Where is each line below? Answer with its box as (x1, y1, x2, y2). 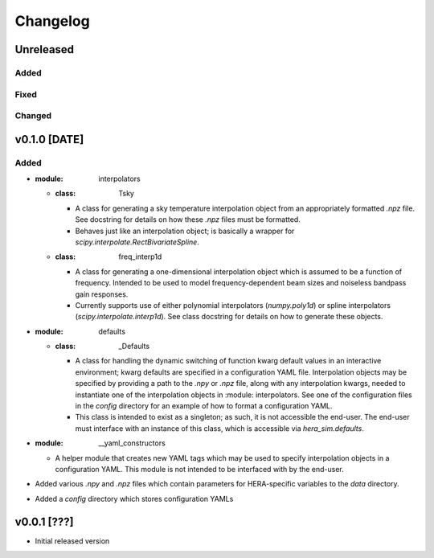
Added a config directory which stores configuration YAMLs (35, 494, 234, 503)
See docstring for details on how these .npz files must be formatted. (75, 215, 301, 224)
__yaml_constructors (98, 438, 166, 448)
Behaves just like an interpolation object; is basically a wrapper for (75, 226, 295, 236)
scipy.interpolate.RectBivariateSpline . (75, 237, 200, 247)
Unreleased (14, 43, 75, 56)
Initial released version (35, 535, 110, 546)
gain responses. (75, 289, 129, 299)
